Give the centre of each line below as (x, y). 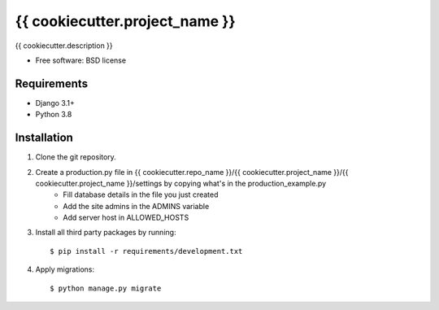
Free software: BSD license (80, 60)
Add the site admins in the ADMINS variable (136, 206)
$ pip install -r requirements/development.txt (146, 251)
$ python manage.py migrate (106, 288)
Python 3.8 (54, 115)
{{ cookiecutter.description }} (64, 46)
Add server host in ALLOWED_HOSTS (126, 218)
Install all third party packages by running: (106, 233)
